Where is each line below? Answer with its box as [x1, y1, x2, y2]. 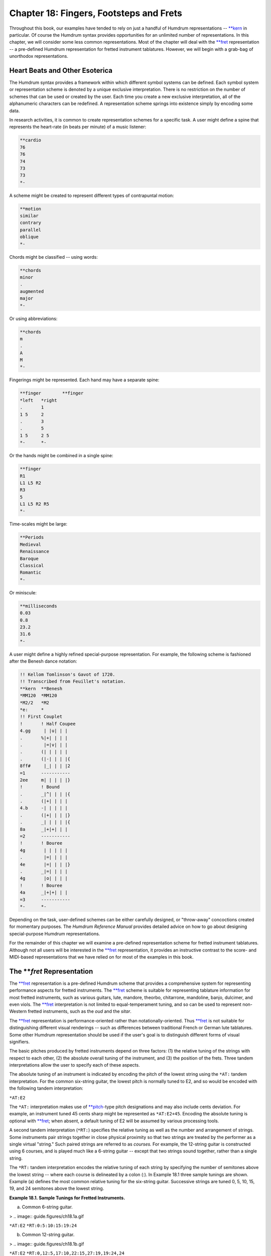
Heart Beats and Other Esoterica [9, 66, 113, 75]
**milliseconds [20, 603, 57, 609]
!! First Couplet [20, 714, 63, 719]
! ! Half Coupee [20, 721, 76, 726]
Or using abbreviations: [9, 316, 58, 322]
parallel [20, 227, 42, 233]
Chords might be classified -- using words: [9, 254, 98, 260]
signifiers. [9, 1038, 30, 1044]
